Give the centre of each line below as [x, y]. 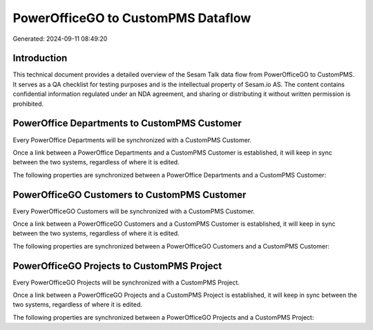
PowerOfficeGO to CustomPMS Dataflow [132, 18]
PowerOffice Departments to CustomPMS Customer [127, 123]
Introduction [40, 58]
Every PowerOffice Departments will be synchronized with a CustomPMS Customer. [132, 140]
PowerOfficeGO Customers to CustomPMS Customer [130, 194]
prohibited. [28, 104]
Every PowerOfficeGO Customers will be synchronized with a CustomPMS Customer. [134, 211]
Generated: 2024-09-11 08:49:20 [60, 39]
